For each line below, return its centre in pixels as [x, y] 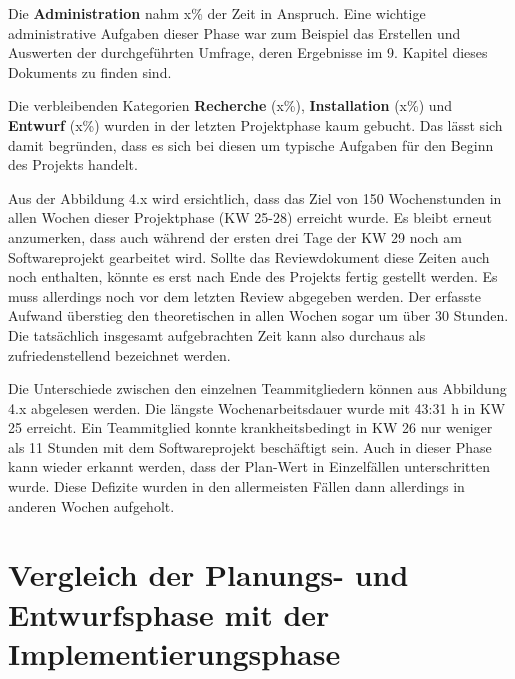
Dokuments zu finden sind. [90, 71]
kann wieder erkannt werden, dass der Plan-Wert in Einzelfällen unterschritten [249, 466]
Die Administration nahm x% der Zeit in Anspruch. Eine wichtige [217, 13]
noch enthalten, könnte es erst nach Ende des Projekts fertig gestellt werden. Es [253, 276]
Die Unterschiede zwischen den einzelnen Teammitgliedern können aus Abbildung [257, 388]
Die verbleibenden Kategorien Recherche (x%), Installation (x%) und [230, 105]
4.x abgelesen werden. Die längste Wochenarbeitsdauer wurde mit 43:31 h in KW [257, 407]
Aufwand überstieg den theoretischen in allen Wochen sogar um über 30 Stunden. [258, 315]
